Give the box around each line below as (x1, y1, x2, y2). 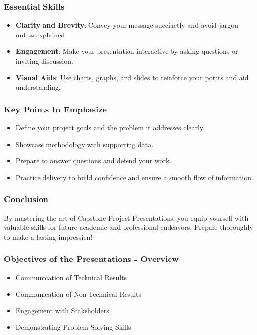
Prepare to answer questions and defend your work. (15, 155, 171, 166)
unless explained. (15, 29, 67, 39)
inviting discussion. (15, 56, 73, 66)
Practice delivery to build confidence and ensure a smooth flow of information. (15, 172, 253, 182)
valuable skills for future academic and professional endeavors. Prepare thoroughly (4, 222, 253, 232)
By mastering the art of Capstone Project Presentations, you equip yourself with (4, 212, 249, 223)
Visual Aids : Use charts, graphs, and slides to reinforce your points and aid (15, 72, 249, 82)
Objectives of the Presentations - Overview (4, 253, 179, 265)
